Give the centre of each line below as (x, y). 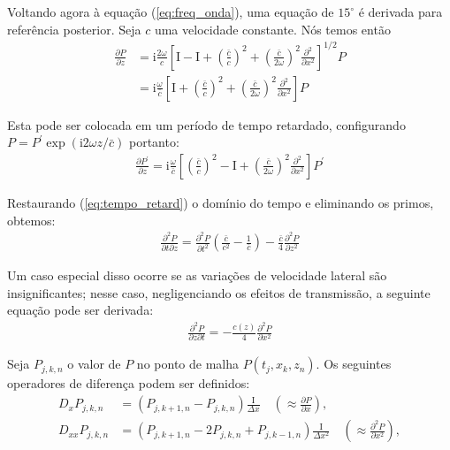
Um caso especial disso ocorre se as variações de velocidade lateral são (197, 275)
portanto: (154, 142)
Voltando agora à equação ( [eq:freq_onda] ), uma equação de (171, 11)
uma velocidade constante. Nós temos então (272, 29)
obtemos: (31, 220)
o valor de (94, 364)
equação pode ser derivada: (80, 310)
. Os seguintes (354, 364)
